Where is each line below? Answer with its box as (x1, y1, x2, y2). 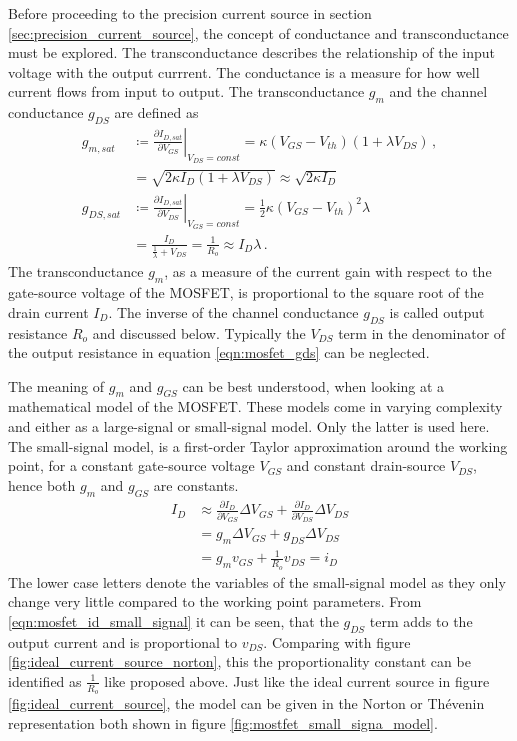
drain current (8, 301, 89, 322)
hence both (8, 474, 76, 495)
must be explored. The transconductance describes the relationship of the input (8, 42, 496, 63)
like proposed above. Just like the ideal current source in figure (104, 670, 490, 691)
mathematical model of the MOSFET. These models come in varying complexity (8, 396, 503, 417)
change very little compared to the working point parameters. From (8, 591, 422, 612)
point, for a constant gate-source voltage (8, 455, 255, 476)
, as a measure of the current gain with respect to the (164, 261, 492, 282)
